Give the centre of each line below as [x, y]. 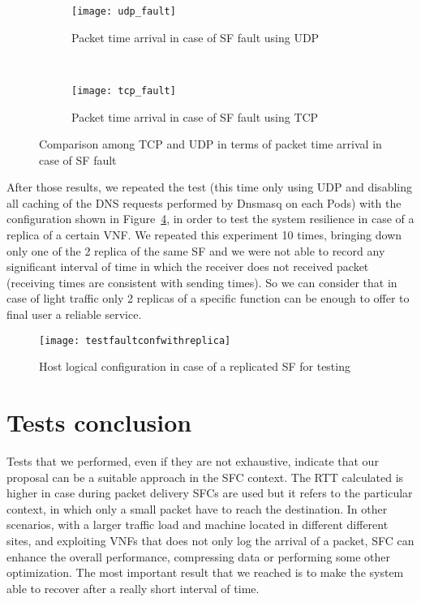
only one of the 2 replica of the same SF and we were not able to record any [196, 250]
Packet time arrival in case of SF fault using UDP [195, 37]
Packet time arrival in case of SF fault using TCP [195, 116]
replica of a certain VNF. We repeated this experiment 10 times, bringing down [204, 235]
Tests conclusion [99, 422]
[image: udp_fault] [124, 11]
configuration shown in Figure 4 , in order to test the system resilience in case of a [210, 219]
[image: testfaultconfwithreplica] [135, 340]
